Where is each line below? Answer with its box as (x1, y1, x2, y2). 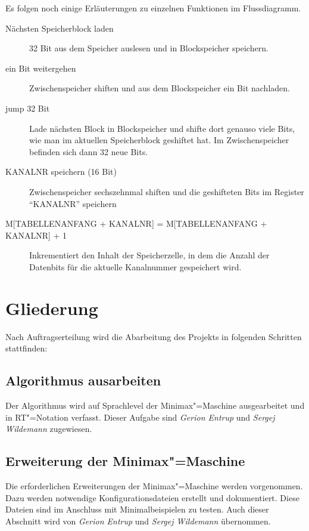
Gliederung (5, 295, 98, 320)
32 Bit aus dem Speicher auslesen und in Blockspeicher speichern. (29, 42, 269, 54)
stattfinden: (5, 342, 48, 354)
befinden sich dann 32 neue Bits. (29, 145, 148, 158)
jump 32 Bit (5, 101, 50, 114)
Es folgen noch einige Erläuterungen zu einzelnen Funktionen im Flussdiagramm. (5, 2, 301, 14)
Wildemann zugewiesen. (5, 422, 92, 435)
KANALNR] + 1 (5, 229, 67, 241)
